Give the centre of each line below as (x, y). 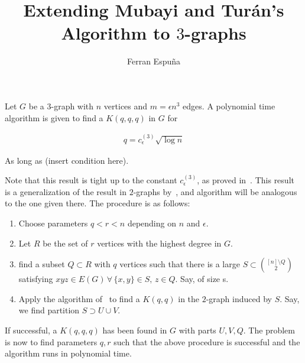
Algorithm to (116, 33)
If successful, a (31, 330)
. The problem (269, 330)
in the (189, 298)
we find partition (49, 310)
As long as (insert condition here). (67, 160)
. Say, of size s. (202, 279)
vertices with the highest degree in (159, 243)
